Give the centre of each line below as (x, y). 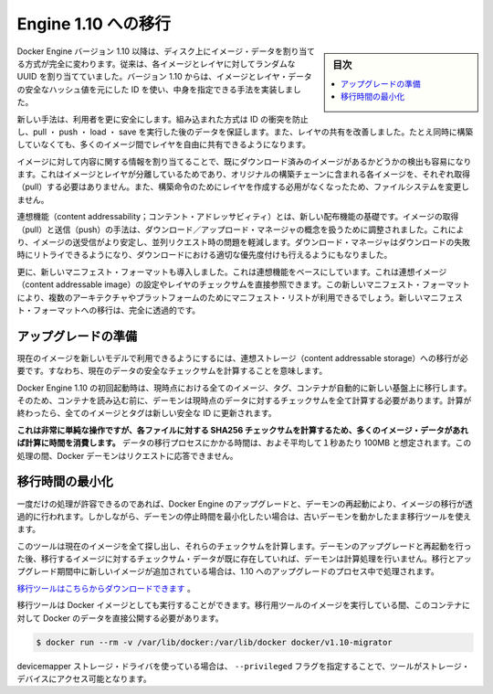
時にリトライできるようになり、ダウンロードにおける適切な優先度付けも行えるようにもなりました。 (205, 255)
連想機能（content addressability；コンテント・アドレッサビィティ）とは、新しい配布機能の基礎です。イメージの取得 (238, 217)
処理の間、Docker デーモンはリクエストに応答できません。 (127, 455)
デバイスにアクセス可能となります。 (84, 678)
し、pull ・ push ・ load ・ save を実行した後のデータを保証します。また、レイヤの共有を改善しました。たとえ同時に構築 (245, 132)
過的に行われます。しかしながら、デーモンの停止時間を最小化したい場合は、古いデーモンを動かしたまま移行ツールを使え (244, 516)
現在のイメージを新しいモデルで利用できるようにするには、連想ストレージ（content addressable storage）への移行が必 (243, 358)
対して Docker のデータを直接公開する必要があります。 (120, 618)
